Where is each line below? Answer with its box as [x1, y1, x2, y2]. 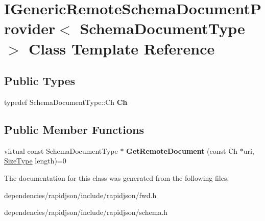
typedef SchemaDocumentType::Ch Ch [4, 96, 128, 107]
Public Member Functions [4, 121, 144, 137]
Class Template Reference [29, 38, 215, 59]
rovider [4, 18, 56, 39]
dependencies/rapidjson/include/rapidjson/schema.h [4, 207, 168, 217]
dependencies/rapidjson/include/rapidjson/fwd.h [4, 189, 157, 200]
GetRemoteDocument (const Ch [126, 145, 238, 156]
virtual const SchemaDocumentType [4, 145, 118, 156]
